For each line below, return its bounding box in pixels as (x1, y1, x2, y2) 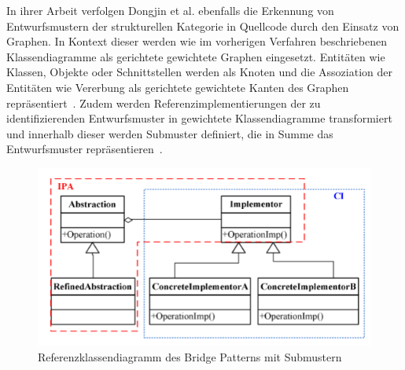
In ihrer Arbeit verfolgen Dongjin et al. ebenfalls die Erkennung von (6, 2, 334, 18)
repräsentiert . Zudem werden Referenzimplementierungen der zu (6, 94, 321, 111)
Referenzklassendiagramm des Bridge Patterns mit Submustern (38, 348, 342, 365)
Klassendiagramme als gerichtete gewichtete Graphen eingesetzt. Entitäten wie (6, 48, 385, 64)
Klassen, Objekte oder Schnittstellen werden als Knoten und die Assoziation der (6, 64, 392, 80)
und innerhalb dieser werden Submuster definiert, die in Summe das (6, 125, 333, 141)
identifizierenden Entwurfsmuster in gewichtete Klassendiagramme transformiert (6, 110, 392, 126)
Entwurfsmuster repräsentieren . (6, 141, 163, 157)
